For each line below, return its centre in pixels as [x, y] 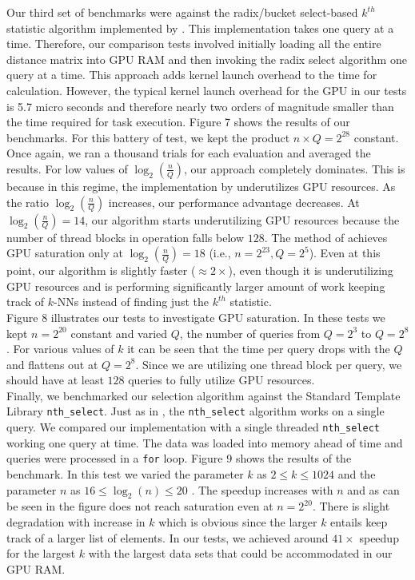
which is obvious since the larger [238, 522]
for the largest [41, 553]
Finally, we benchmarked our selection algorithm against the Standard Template [204, 395]
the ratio [28, 202]
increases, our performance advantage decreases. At [234, 202]
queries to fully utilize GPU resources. [221, 380]
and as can [373, 489]
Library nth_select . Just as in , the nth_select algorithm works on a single [196, 411]
